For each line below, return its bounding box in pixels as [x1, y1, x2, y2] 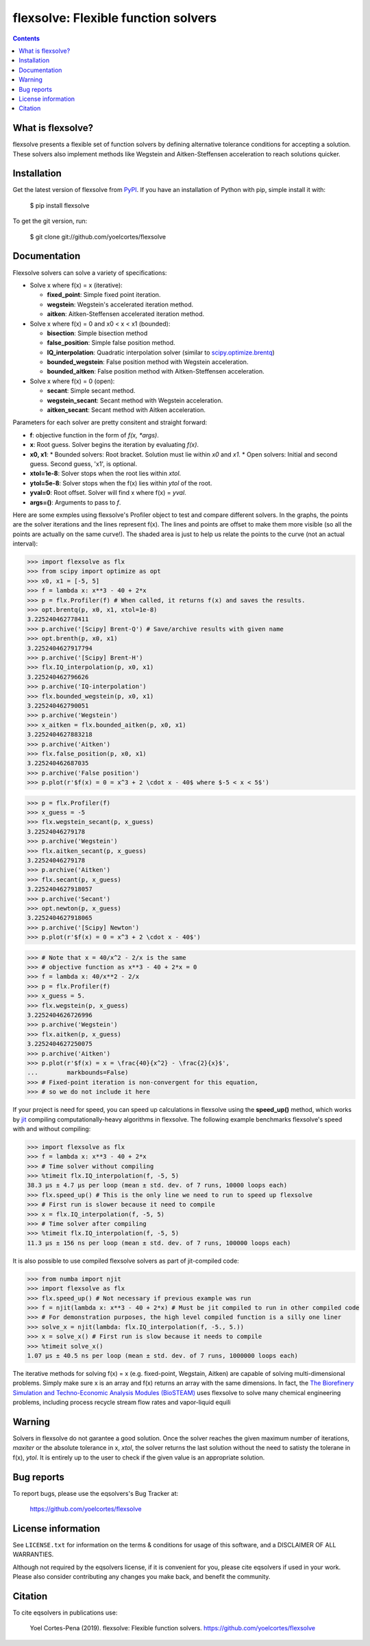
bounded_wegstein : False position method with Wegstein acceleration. [47, 358, 249, 366]
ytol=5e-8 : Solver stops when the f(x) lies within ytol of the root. [29, 479, 212, 487]
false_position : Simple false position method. [47, 339, 175, 347]
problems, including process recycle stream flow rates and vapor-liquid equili [12, 1399, 231, 1407]
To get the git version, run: [12, 217, 88, 226]
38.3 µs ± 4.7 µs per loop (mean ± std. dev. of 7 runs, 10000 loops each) [27, 1181, 288, 1189]
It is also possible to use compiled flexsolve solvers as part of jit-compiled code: [12, 1257, 239, 1265]
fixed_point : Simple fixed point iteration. [47, 291, 161, 299]
